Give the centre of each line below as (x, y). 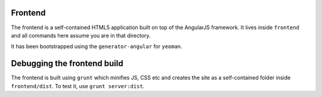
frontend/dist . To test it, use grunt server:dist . (78, 86)
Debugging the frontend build (67, 63)
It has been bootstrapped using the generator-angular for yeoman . (97, 46)
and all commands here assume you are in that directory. (81, 35)
